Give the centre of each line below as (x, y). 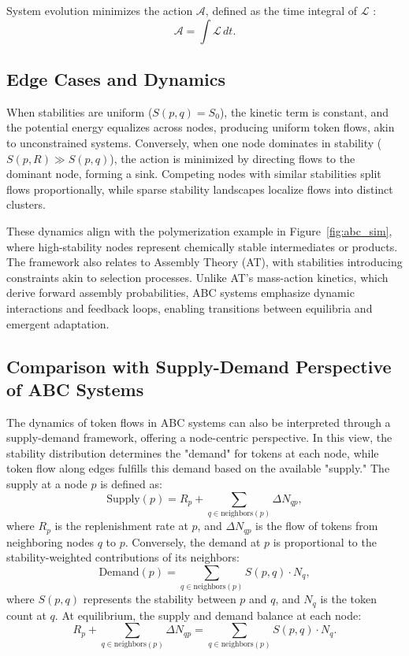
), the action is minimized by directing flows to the (232, 158)
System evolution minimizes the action (100, 10)
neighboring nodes (50, 541)
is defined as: (131, 484)
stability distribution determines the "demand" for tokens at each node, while (193, 452)
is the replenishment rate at (121, 526)
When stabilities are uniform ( (80, 111)
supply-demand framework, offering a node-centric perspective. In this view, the (199, 437)
